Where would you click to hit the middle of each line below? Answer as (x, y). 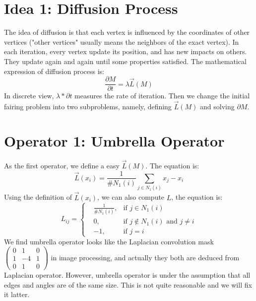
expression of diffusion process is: (54, 71)
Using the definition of (38, 197)
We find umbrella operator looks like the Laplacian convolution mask (109, 241)
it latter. (17, 294)
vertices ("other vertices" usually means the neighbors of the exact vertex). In (122, 41)
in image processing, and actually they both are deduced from (145, 257)
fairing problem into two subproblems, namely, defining (88, 106)
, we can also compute (131, 197)
